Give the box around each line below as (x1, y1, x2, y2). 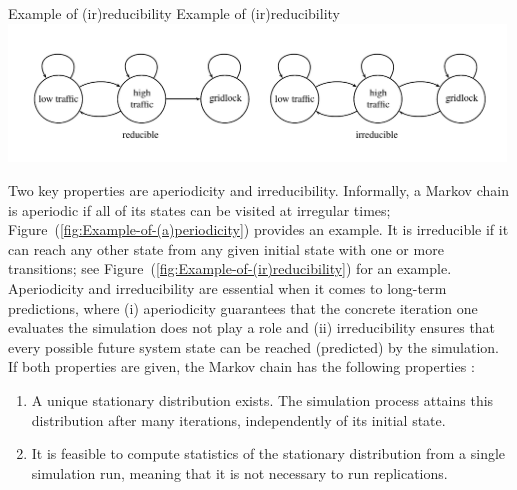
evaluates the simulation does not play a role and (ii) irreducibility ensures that (8, 317, 496, 338)
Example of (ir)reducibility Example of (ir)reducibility (8, 3, 340, 23)
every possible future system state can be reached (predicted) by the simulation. (8, 336, 499, 357)
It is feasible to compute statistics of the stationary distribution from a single (31, 443, 506, 464)
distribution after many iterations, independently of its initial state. (31, 409, 446, 430)
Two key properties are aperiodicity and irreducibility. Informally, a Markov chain (8, 180, 509, 201)
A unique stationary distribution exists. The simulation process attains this (31, 389, 494, 410)
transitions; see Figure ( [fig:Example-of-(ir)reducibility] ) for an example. (8, 258, 452, 279)
